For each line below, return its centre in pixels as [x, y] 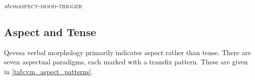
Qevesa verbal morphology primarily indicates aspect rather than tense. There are [127, 52]
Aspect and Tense [50, 31]
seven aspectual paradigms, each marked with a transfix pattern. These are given [126, 62]
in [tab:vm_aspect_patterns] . [49, 71]
